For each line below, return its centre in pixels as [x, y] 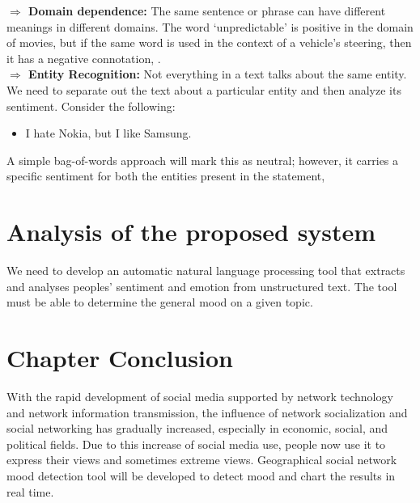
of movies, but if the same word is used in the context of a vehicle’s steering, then [209, 42]
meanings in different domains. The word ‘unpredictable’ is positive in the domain [210, 26]
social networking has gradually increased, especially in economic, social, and [197, 428]
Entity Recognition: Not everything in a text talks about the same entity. [218, 74]
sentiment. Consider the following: [91, 106]
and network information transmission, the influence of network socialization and [207, 412]
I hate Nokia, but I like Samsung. [108, 133]
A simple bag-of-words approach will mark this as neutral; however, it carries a [203, 160]
